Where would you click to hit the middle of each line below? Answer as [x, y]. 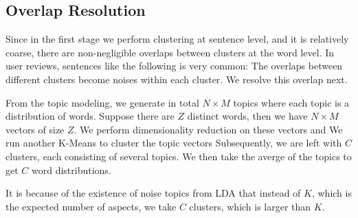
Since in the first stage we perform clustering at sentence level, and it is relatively [177, 39]
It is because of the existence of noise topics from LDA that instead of [153, 193]
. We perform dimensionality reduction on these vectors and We [208, 129]
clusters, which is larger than [250, 206]
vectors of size [35, 129]
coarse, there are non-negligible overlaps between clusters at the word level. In [170, 52]
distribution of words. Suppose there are [90, 116]
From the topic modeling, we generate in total [102, 102]
